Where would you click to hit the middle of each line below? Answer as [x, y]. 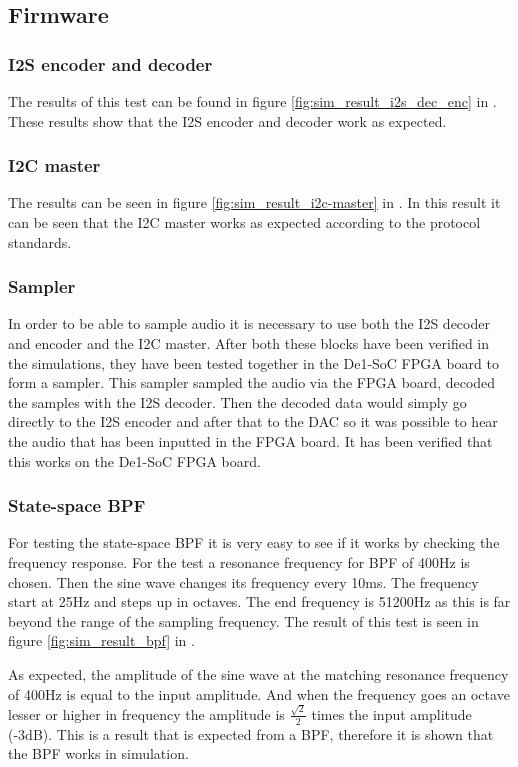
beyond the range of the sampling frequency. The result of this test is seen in [243, 620]
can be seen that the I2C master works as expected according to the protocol [244, 222]
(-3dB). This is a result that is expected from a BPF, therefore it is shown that [251, 733]
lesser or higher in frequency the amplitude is [146, 713]
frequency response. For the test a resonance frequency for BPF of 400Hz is [239, 561]
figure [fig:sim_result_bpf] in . [101, 640]
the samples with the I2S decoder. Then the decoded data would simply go [237, 401]
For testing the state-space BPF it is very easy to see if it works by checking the [254, 542]
